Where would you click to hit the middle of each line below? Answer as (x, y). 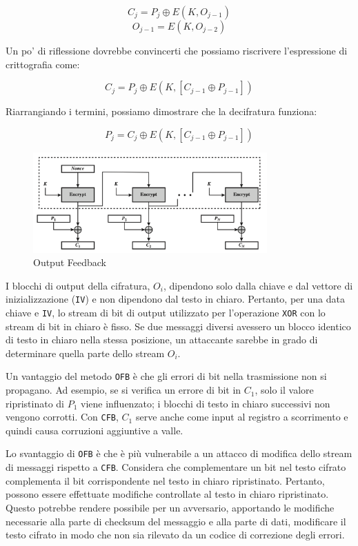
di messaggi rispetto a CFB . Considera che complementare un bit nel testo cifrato (176, 467)
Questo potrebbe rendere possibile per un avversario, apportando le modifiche (170, 507)
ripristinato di (35, 403)
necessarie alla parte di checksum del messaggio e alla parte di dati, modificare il (176, 521)
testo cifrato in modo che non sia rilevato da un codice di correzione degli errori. (175, 535)
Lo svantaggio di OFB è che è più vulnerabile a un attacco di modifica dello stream (179, 453)
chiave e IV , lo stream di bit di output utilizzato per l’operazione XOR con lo (166, 312)
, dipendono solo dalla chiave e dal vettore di (258, 285)
